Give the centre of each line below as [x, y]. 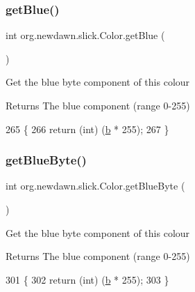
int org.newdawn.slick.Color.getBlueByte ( [95, 186]
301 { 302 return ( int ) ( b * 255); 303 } [87, 279]
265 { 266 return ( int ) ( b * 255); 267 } [87, 129]
